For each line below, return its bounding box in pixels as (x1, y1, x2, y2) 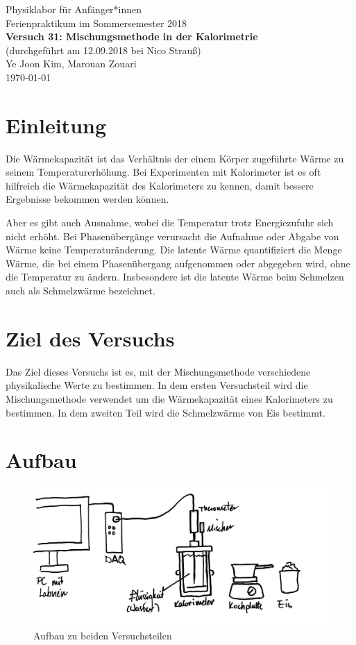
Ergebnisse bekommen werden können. (6, 192, 169, 206)
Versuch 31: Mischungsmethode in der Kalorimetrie (6, 29, 258, 44)
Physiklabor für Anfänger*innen (6, 2, 142, 16)
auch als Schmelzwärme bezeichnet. (6, 283, 155, 298)
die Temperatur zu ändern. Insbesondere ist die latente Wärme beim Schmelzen (6, 269, 344, 284)
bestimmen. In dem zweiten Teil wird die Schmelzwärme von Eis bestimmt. (6, 405, 325, 419)
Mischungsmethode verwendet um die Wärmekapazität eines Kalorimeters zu (6, 391, 333, 405)
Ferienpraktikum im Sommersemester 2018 (6, 15, 187, 30)
